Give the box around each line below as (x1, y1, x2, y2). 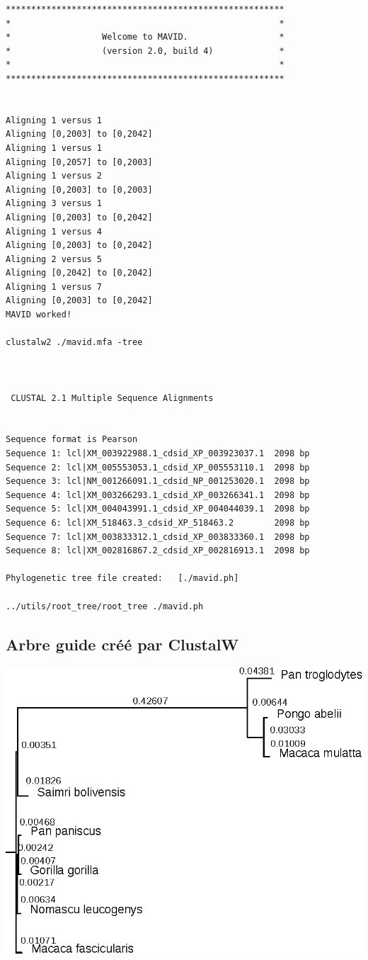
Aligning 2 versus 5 (6, 254, 103, 264)
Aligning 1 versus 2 (6, 171, 103, 181)
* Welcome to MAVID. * (6, 32, 284, 43)
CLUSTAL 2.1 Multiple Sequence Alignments (11, 393, 214, 403)
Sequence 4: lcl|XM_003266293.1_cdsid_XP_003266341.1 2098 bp (6, 490, 310, 500)
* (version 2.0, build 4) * (6, 45, 284, 56)
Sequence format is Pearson (6, 434, 138, 445)
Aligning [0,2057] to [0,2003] (6, 157, 153, 167)
